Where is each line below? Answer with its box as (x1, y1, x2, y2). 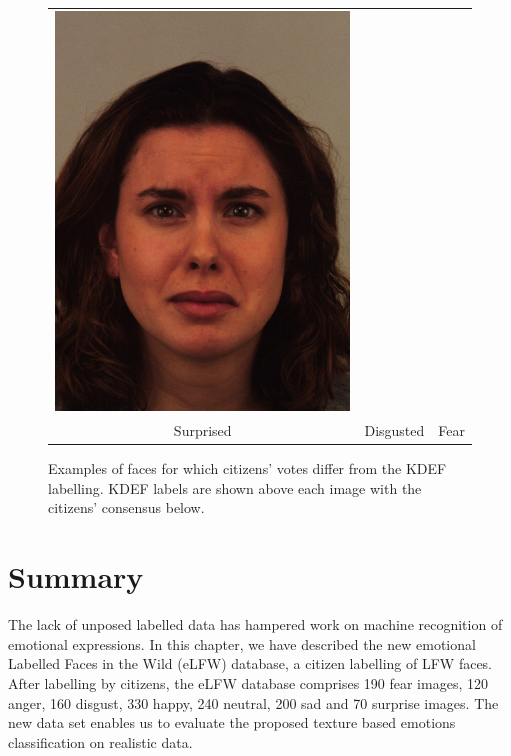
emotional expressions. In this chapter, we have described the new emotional (8, 633, 476, 654)
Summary (8, 556, 144, 597)
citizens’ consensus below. (48, 497, 205, 518)
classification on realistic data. (8, 731, 193, 752)
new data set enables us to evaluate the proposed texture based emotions (8, 712, 456, 733)
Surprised (173, 420, 232, 441)
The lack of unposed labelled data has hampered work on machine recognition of (8, 614, 503, 635)
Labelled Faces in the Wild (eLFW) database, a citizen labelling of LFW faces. (8, 653, 493, 674)
